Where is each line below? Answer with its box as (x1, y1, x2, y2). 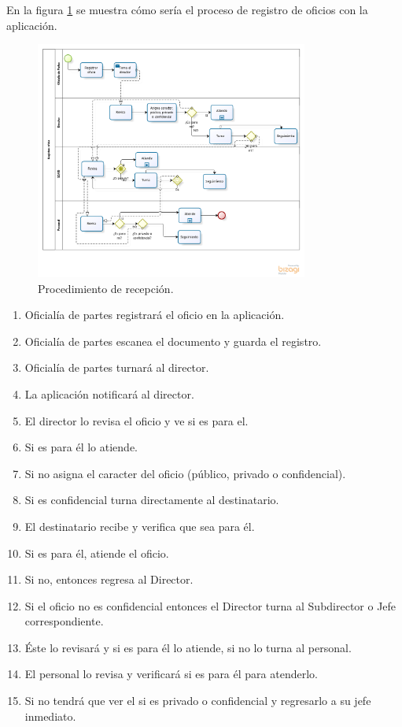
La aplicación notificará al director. (24, 385, 194, 402)
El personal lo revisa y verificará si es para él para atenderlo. (24, 666, 318, 682)
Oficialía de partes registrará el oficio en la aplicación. (24, 306, 285, 323)
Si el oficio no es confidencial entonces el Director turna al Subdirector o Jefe (24, 597, 396, 614)
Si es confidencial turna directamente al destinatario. (24, 491, 279, 508)
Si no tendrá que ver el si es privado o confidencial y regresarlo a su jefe (24, 692, 371, 709)
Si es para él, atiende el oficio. (24, 544, 169, 561)
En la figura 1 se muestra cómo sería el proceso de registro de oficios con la (6, 2, 368, 17)
